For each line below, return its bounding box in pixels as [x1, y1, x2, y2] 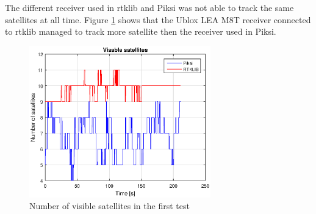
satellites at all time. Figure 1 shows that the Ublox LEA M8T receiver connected [5, 13, 311, 26]
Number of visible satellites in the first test [29, 199, 190, 212]
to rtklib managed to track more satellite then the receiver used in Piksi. [5, 25, 276, 38]
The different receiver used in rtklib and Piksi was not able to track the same [5, 1, 294, 13]
